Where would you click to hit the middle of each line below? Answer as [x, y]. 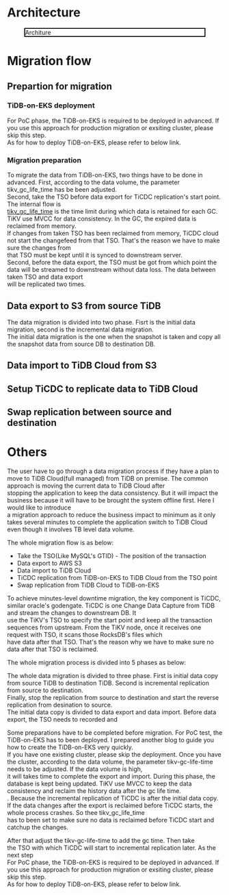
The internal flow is [34, 204]
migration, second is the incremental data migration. [80, 329]
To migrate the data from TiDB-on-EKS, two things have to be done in [105, 175]
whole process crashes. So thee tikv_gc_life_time [76, 813]
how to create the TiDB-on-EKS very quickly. [70, 747]
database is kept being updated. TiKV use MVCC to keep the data [99, 784]
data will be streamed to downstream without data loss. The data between [111, 270]
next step [21, 855]
